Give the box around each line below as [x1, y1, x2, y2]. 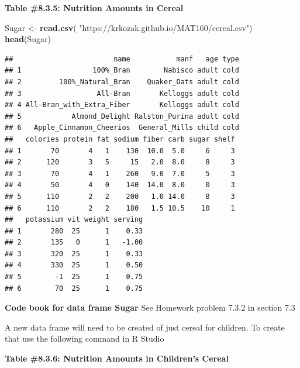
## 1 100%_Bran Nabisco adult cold [5, 66, 239, 75]
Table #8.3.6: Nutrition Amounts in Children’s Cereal [5, 352, 229, 364]
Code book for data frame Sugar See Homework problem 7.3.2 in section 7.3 [5, 301, 295, 314]
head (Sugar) [5, 33, 51, 45]
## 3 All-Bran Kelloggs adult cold [5, 89, 239, 98]
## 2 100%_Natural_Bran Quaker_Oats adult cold [5, 77, 239, 86]
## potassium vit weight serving [5, 215, 143, 224]
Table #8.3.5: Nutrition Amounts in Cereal [5, 2, 184, 13]
